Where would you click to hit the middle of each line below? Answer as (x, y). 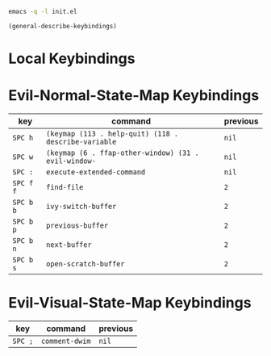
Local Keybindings (72, 59)
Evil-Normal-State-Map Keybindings (134, 96)
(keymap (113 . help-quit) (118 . (112, 134)
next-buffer (69, 245)
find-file (65, 187)
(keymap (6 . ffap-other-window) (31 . (122, 153)
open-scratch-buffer (85, 264)
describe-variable (81, 142)
